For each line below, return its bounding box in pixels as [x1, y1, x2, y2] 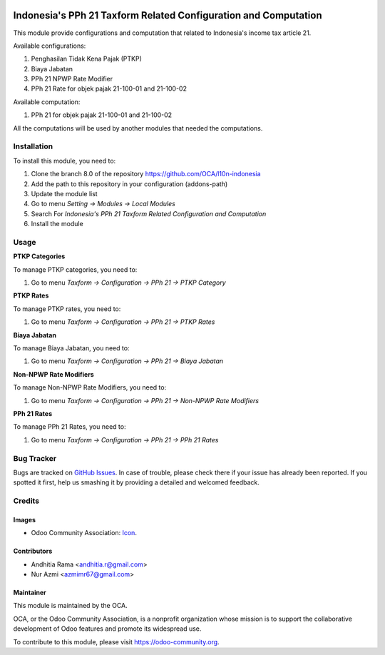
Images [13, 515, 36, 524]
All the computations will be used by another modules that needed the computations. [13, 123, 263, 132]
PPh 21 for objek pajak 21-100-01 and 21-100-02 [31, 111, 173, 119]
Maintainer [13, 589, 46, 596]
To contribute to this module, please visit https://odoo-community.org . [13, 637, 220, 646]
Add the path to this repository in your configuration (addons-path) [31, 179, 228, 188]
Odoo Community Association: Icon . [31, 529, 137, 537]
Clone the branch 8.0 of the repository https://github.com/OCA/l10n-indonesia [31, 170, 261, 178]
